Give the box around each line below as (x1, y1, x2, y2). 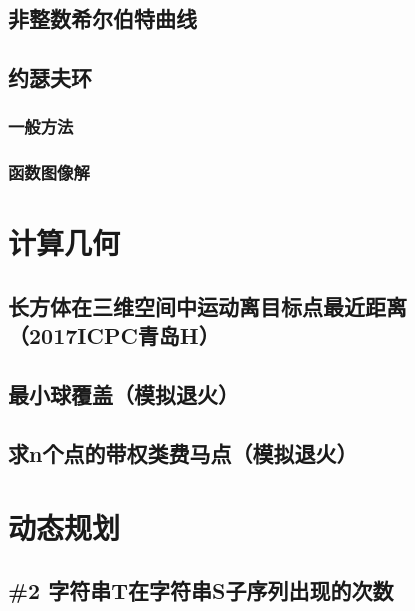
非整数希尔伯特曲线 (8, 3, 197, 34)
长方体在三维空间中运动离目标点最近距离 (8, 291, 407, 322)
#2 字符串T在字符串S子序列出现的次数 (8, 575, 394, 606)
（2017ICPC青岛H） (8, 320, 220, 351)
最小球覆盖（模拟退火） (8, 379, 239, 410)
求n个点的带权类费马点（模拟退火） (8, 437, 358, 468)
